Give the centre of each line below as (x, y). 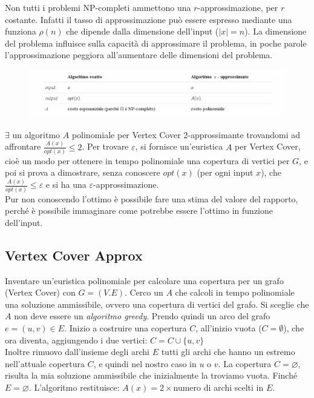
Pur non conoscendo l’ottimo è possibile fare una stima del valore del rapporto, (152, 198)
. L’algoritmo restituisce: (74, 387)
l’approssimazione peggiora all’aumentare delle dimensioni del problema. (139, 55)
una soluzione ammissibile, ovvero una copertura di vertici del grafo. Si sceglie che (157, 304)
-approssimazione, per (238, 7)
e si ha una (66, 184)
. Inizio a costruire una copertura (126, 328)
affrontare (23, 146)
